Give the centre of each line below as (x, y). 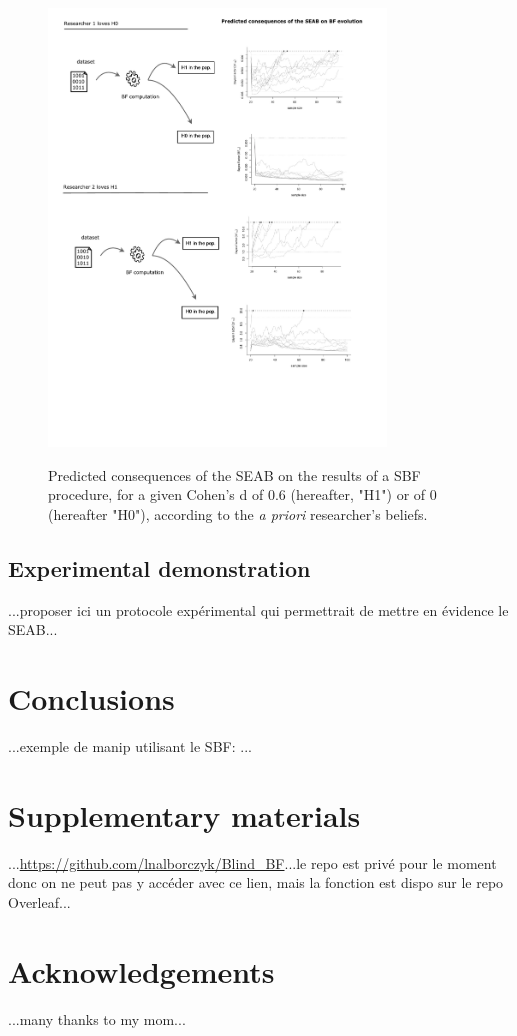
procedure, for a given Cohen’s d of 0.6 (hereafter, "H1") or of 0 (242, 494)
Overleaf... (39, 901)
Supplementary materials (184, 814)
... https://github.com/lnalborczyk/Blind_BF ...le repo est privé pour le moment (252, 862)
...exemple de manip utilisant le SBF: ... (130, 745)
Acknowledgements (141, 970)
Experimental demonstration (159, 567)
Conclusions (91, 698)
